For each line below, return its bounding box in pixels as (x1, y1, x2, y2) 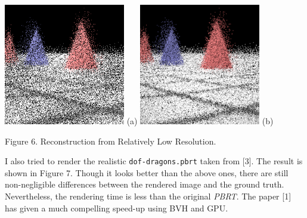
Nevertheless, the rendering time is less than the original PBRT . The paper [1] (5, 190, 292, 202)
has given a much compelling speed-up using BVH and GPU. (5, 201, 228, 214)
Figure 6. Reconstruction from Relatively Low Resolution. (5, 134, 216, 147)
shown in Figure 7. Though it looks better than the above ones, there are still (5, 166, 289, 179)
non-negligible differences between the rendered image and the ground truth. (5, 178, 284, 191)
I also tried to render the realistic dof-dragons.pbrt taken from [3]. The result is (5, 155, 303, 167)
